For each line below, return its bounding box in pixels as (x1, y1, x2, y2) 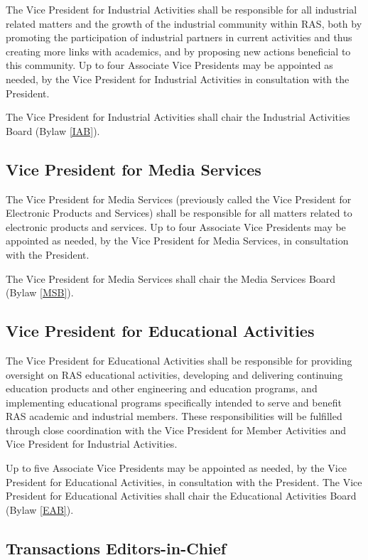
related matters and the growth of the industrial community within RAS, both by (6, 16, 362, 31)
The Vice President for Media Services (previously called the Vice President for (6, 191, 352, 206)
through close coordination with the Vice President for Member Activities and (6, 422, 346, 437)
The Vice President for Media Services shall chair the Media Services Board (6, 271, 336, 286)
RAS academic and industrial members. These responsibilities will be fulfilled (6, 409, 342, 424)
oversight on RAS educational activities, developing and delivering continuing (6, 367, 343, 382)
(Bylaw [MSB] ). (6, 285, 74, 300)
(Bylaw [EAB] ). (6, 502, 74, 517)
